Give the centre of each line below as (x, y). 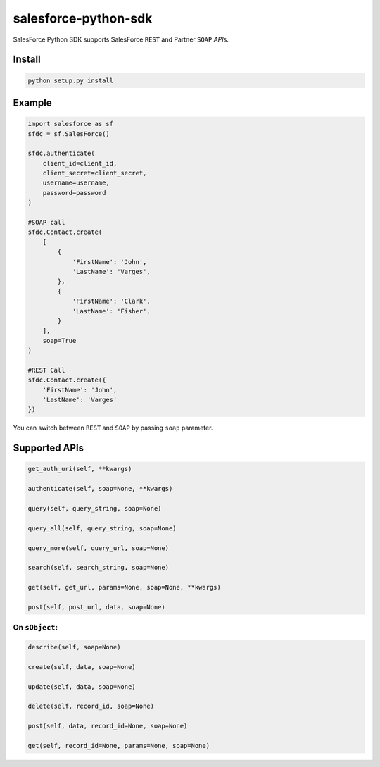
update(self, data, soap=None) (82, 686)
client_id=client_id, (80, 163)
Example (32, 102)
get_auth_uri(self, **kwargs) (80, 469)
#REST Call (46, 370)
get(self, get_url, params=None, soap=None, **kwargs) (124, 587)
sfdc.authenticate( (61, 154)
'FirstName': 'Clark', (111, 301)
